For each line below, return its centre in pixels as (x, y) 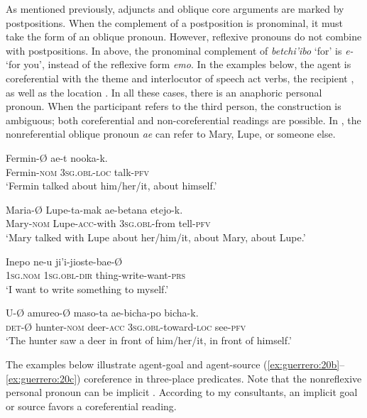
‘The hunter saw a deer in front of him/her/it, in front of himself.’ (149, 340)
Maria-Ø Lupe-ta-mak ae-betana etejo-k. (94, 209)
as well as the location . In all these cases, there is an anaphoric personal (164, 92)
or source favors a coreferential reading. (91, 406)
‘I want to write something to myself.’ (87, 288)
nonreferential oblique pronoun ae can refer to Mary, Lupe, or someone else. (171, 134)
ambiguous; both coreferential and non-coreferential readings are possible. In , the (183, 120)
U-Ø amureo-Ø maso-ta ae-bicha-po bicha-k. (102, 313)
